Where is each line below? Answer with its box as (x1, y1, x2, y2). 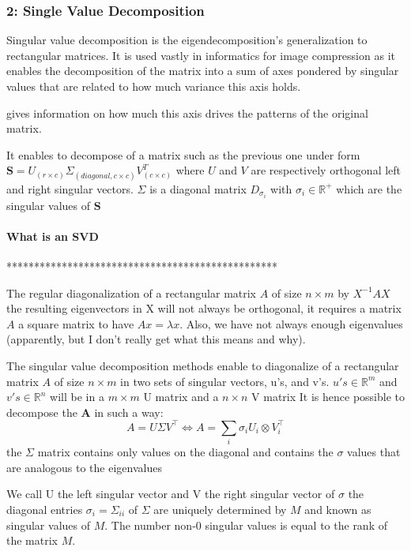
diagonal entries (6, 501, 83, 517)
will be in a (50, 388, 104, 405)
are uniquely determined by (153, 501, 287, 517)
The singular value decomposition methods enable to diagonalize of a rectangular (6, 358, 399, 374)
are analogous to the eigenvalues (6, 459, 162, 475)
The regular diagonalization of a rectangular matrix (6, 284, 257, 301)
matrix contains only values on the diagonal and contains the (37, 444, 334, 460)
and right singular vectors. (6, 180, 134, 197)
